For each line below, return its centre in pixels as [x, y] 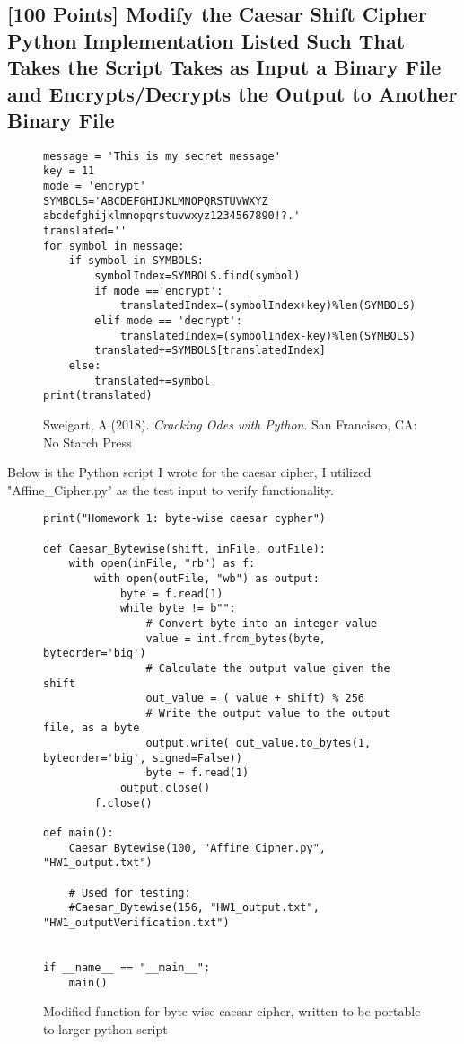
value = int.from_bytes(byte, [236, 638]
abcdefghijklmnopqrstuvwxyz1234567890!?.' [172, 216]
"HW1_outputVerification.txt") [136, 923]
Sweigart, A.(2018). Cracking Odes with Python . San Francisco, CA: [230, 424]
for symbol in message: [114, 246]
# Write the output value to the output [268, 713]
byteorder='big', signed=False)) [143, 758]
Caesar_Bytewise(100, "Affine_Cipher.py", [197, 848]
